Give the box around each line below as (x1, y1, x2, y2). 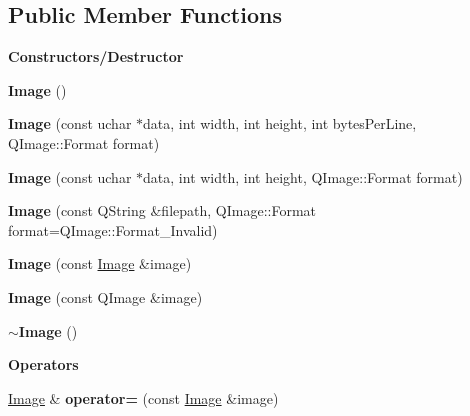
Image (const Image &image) (8, 253, 192, 274)
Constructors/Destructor (8, 46, 184, 67)
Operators (8, 354, 79, 375)
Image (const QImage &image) (8, 286, 203, 307)
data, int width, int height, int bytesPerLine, (143, 113, 417, 134)
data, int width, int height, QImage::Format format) (143, 166, 463, 187)
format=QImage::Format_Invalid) (8, 219, 218, 240)
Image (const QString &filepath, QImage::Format (8, 200, 316, 221)
